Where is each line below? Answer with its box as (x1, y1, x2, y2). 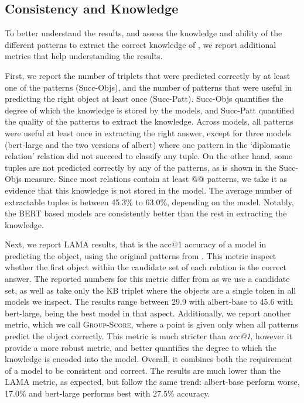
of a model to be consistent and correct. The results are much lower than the (5, 364, 281, 376)
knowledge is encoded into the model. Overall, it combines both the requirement (5, 353, 293, 365)
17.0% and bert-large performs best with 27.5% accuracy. (5, 387, 210, 399)
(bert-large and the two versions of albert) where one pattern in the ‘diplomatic (5, 138, 291, 150)
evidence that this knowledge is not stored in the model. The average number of (5, 184, 292, 196)
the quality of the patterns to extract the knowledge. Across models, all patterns (5, 115, 293, 128)
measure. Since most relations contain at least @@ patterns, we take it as (24, 173, 288, 185)
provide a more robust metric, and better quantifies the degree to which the (5, 341, 276, 353)
